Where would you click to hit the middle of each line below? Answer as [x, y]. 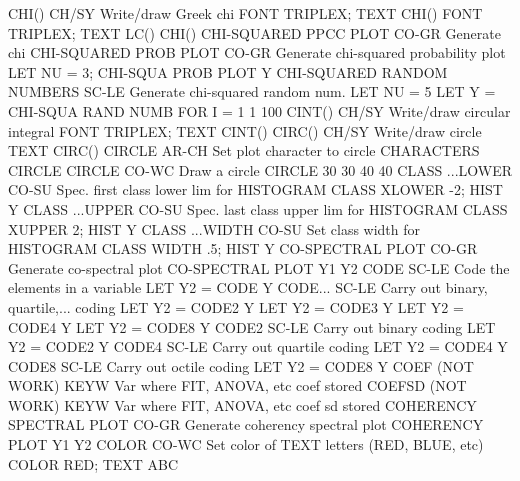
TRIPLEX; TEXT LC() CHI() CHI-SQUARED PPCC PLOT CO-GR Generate [254, 32]
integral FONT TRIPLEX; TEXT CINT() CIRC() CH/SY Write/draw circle [245, 130]
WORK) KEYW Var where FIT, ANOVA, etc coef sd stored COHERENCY [242, 404]
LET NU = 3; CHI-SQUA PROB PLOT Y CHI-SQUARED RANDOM [228, 71]
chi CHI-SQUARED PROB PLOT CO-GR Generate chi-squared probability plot [257, 52]
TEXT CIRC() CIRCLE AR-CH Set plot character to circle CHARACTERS [244, 150]
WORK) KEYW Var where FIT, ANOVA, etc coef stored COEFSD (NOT [237, 385]
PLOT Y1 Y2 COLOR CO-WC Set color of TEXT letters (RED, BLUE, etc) [246, 444]
